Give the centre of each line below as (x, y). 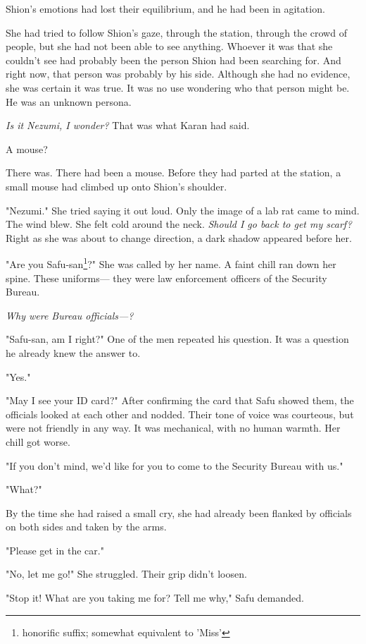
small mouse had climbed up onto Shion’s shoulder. (116, 186)
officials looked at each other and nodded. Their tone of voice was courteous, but (180, 414)
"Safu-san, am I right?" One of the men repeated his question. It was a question (177, 339)
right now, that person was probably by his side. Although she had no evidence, (178, 74)
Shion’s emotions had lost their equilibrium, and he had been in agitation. (165, 8)
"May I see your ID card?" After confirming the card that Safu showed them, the (180, 400)
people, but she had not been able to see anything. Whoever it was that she (169, 46)
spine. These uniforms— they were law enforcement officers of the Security (166, 278)
